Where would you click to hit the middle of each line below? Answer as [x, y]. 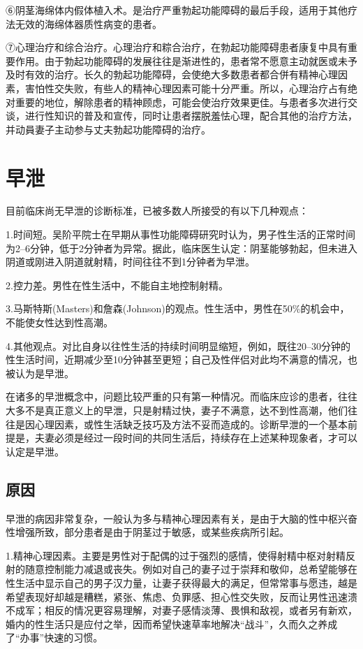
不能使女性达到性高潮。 [59, 322]
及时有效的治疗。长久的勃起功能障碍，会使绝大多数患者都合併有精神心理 [172, 74]
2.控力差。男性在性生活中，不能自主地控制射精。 [117, 285]
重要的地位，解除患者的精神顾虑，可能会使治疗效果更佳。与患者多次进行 [181, 102]
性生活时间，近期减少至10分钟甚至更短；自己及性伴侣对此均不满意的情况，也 [181, 359]
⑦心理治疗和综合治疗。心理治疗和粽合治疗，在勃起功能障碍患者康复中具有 [177, 47]
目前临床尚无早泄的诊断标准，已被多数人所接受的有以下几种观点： [157, 211]
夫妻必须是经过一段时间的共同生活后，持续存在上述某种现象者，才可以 [196, 438]
